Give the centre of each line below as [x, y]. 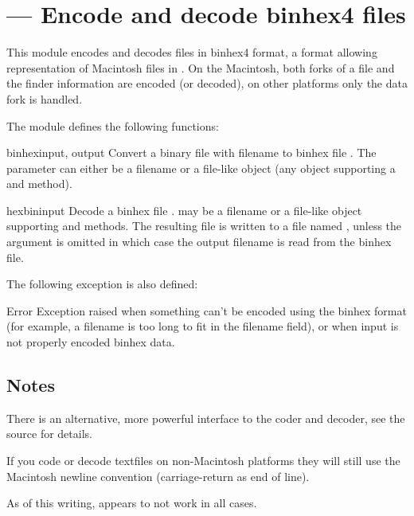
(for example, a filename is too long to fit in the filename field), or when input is [203, 326]
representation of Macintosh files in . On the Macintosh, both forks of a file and [201, 67]
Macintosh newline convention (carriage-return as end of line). [158, 476]
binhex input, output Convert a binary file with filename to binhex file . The [191, 152]
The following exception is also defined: [102, 284]
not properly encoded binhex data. [91, 342]
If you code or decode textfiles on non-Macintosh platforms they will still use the [203, 461]
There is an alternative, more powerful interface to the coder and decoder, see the [206, 418]
